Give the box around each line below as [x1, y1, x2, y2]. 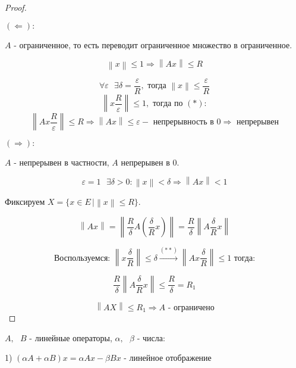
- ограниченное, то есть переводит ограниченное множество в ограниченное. [14, 38, 292, 51]
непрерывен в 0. [121, 155, 180, 168]
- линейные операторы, [29, 331, 112, 344]
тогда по [152, 99, 183, 108]
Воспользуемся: [53, 254, 111, 263]
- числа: [137, 331, 165, 344]
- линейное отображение [124, 354, 212, 363]
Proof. [5, 1, 27, 13]
